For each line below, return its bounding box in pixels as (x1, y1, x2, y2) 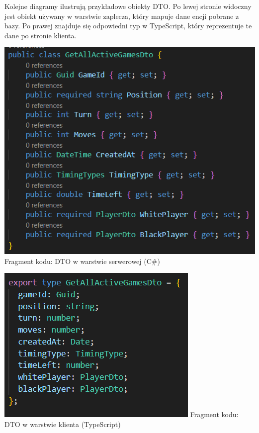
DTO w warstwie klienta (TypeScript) (4, 419, 121, 430)
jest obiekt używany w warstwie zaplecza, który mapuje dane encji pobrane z (4, 10, 239, 21)
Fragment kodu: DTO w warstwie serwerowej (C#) (4, 256, 160, 266)
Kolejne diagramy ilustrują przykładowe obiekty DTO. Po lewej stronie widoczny (4, 1, 252, 11)
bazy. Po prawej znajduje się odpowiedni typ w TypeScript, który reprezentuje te (4, 20, 252, 31)
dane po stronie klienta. (4, 30, 77, 40)
